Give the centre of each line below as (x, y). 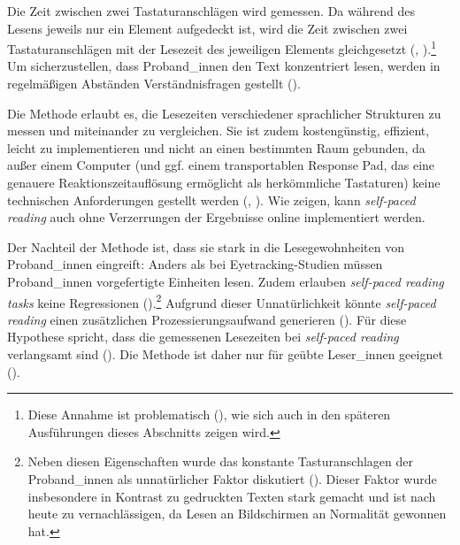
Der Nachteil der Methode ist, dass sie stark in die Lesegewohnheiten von (206, 246)
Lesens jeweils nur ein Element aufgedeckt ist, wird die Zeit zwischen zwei (207, 28)
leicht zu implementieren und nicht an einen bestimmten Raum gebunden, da (216, 147)
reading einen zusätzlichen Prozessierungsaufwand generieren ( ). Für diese (207, 319)
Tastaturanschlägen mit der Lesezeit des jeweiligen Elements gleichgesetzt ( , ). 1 (222, 47)
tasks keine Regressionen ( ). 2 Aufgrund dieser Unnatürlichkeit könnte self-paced (222, 301)
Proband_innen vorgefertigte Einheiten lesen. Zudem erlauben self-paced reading (226, 281)
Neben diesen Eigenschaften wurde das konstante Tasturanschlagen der (220, 461)
